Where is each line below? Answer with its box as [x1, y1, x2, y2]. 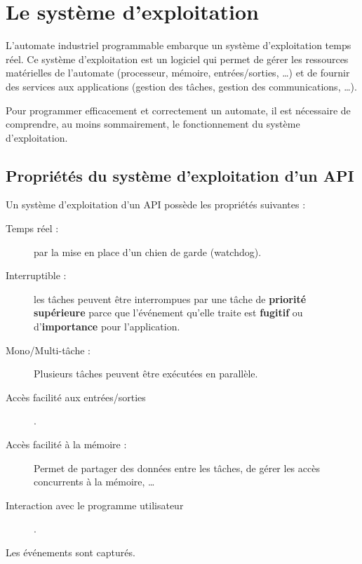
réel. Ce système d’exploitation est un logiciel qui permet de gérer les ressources [6, 51, 349, 66]
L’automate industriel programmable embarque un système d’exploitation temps [6, 38, 351, 53]
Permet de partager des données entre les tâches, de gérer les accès [34, 460, 320, 475]
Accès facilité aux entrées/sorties [6, 389, 146, 404]
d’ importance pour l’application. [34, 319, 180, 334]
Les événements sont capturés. [6, 544, 135, 559]
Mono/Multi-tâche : [6, 342, 90, 357]
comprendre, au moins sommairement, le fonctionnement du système [6, 116, 300, 131]
